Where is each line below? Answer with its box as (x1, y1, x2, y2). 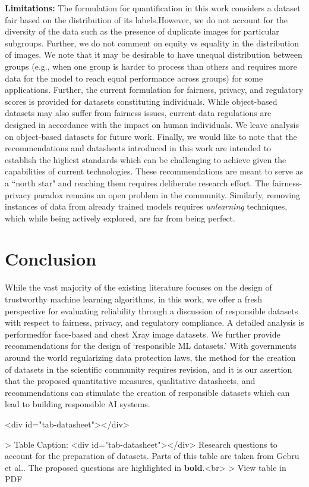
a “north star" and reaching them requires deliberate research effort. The (5, 176, 270, 189)
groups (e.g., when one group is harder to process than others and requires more (5, 60, 297, 72)
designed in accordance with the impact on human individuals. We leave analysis (5, 118, 299, 130)
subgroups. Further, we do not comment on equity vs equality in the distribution (5, 36, 299, 49)
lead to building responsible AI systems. (5, 398, 150, 410)
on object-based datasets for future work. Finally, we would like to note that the (5, 130, 297, 142)
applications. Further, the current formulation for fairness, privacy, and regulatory (5, 83, 304, 96)
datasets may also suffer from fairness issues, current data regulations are (5, 107, 272, 119)
